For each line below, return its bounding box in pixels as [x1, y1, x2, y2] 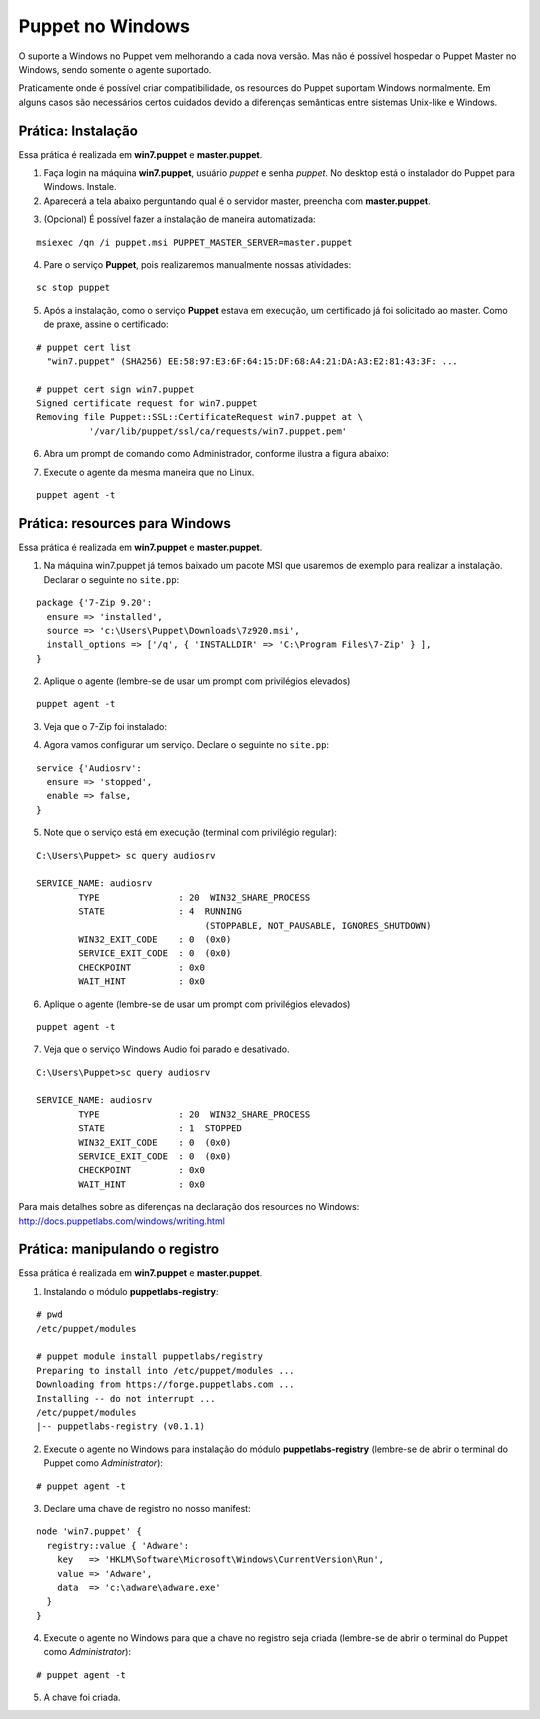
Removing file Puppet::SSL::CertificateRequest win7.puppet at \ [36, 411, 364, 423]
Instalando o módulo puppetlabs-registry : [43, 1285, 219, 1297]
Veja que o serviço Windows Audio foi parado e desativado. [43, 1043, 290, 1055]
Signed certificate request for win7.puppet [36, 398, 259, 409]
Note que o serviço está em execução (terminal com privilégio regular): [43, 826, 337, 839]
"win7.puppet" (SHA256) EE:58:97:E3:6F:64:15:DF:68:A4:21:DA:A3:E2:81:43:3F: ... [46, 355, 459, 367]
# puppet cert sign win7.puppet [36, 383, 195, 395]
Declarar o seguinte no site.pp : [43, 573, 180, 585]
